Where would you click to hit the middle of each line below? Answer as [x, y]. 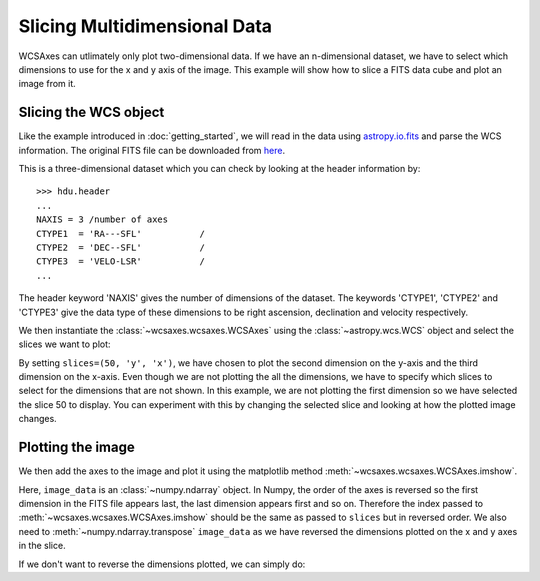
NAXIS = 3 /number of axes [102, 219]
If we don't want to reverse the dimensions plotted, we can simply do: [162, 564]
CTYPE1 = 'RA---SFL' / [120, 233]
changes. [37, 419]
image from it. [47, 84]
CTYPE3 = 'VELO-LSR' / [120, 261]
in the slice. [42, 546]
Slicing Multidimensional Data [145, 26]
